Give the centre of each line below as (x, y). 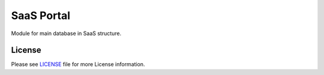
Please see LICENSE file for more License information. (78, 64)
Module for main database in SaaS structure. (66, 33)
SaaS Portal (41, 15)
